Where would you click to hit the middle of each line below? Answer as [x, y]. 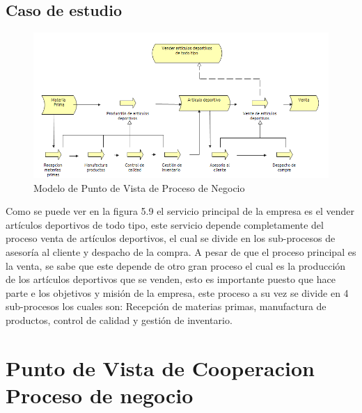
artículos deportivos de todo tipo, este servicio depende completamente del [165, 224]
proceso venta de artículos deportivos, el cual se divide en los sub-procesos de [171, 238]
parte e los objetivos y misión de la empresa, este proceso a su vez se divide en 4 [177, 292]
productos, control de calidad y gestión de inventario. [119, 319]
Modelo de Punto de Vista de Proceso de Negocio [139, 187]
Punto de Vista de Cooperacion [160, 367]
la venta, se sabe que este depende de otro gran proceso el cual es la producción [176, 265]
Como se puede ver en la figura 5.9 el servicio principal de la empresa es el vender [180, 211]
